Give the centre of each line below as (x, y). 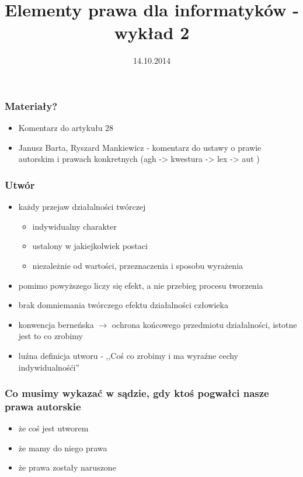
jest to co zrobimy (50, 336)
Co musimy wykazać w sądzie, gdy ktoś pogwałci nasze (137, 393)
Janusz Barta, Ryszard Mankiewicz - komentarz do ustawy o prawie (140, 147)
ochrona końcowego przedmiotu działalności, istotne (204, 324)
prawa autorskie (43, 406)
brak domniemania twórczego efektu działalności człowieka (123, 305)
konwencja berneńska (56, 324)
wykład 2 (152, 32)
